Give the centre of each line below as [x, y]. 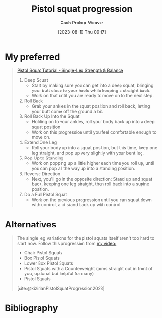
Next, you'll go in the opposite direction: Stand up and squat [92, 179]
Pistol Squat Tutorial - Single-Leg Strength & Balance [70, 70]
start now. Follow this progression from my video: [67, 243]
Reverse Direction [42, 173]
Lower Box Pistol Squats [49, 263]
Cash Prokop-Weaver [82, 23]
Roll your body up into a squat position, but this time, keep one [94, 147]
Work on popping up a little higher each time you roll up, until [93, 163]
